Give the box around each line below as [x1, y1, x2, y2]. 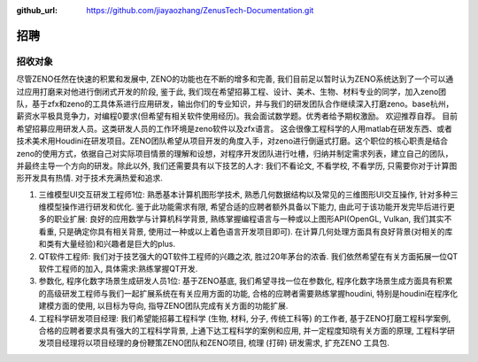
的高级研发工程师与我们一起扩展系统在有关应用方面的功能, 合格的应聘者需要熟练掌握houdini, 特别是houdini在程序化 [38, 288, 459, 298]
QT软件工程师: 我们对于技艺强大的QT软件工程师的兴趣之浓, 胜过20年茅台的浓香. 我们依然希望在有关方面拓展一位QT [38, 250, 459, 261]
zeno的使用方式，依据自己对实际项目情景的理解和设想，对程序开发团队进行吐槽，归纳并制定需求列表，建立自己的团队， [16, 148, 453, 158]
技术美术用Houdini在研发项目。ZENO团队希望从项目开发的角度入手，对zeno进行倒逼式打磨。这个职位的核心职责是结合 [16, 135, 449, 146]
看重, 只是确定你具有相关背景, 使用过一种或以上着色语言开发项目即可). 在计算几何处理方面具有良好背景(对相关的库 [38, 226, 453, 236]
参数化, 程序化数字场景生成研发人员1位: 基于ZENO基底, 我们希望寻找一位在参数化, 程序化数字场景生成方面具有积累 [38, 275, 453, 287]
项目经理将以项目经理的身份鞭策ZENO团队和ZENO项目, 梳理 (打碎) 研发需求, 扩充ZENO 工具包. [45, 337, 389, 349]
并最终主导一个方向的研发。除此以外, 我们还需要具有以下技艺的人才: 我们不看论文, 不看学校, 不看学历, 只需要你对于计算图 [16, 160, 458, 171]
